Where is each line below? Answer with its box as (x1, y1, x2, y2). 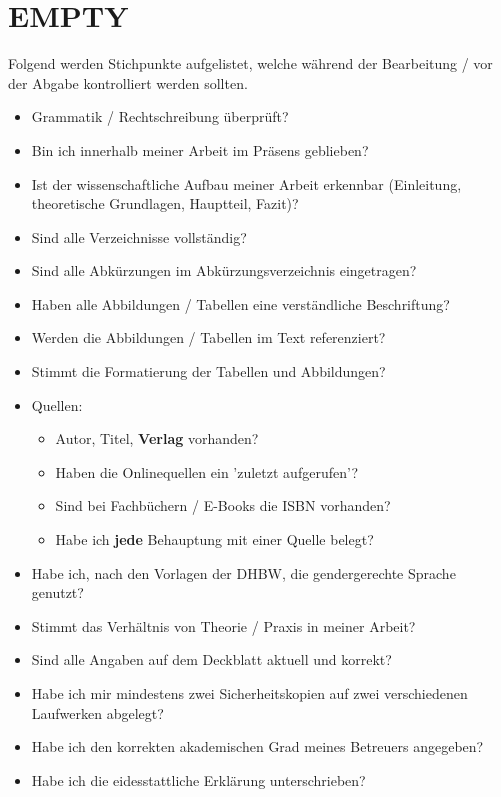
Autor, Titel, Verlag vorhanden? (55, 428, 259, 449)
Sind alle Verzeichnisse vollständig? (31, 226, 247, 247)
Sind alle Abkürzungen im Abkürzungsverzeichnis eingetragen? (31, 260, 417, 281)
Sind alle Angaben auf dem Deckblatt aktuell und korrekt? (31, 649, 392, 670)
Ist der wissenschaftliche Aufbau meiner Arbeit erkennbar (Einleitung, (31, 173, 462, 194)
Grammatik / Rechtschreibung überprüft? (31, 106, 289, 127)
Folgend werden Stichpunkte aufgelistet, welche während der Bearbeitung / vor (8, 53, 493, 74)
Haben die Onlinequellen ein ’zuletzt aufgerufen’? (55, 461, 359, 482)
